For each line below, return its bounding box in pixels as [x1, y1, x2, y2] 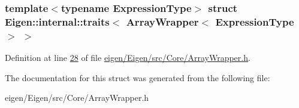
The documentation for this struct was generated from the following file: [5, 71, 270, 84]
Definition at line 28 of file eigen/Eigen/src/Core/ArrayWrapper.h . [5, 51, 250, 64]
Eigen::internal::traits [5, 14, 110, 29]
